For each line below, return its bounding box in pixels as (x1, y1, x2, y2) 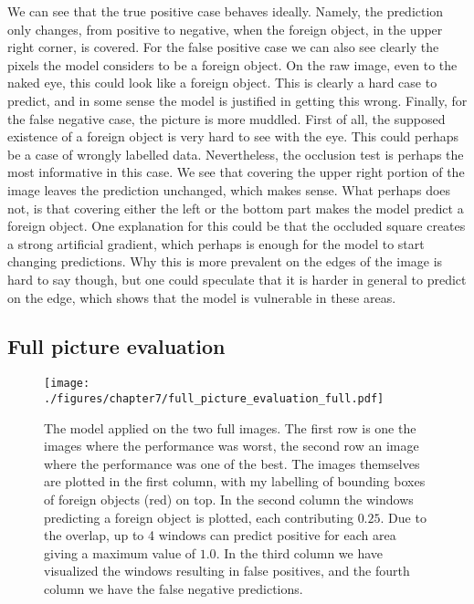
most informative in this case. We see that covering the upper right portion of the (7, 162, 465, 182)
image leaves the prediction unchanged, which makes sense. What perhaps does (7, 180, 451, 199)
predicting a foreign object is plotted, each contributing (44, 507, 353, 526)
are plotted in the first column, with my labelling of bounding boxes (44, 472, 426, 491)
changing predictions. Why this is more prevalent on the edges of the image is (7, 252, 443, 271)
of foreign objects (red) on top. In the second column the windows (44, 489, 414, 508)
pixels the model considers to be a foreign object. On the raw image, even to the (7, 55, 458, 74)
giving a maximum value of (44, 543, 196, 562)
